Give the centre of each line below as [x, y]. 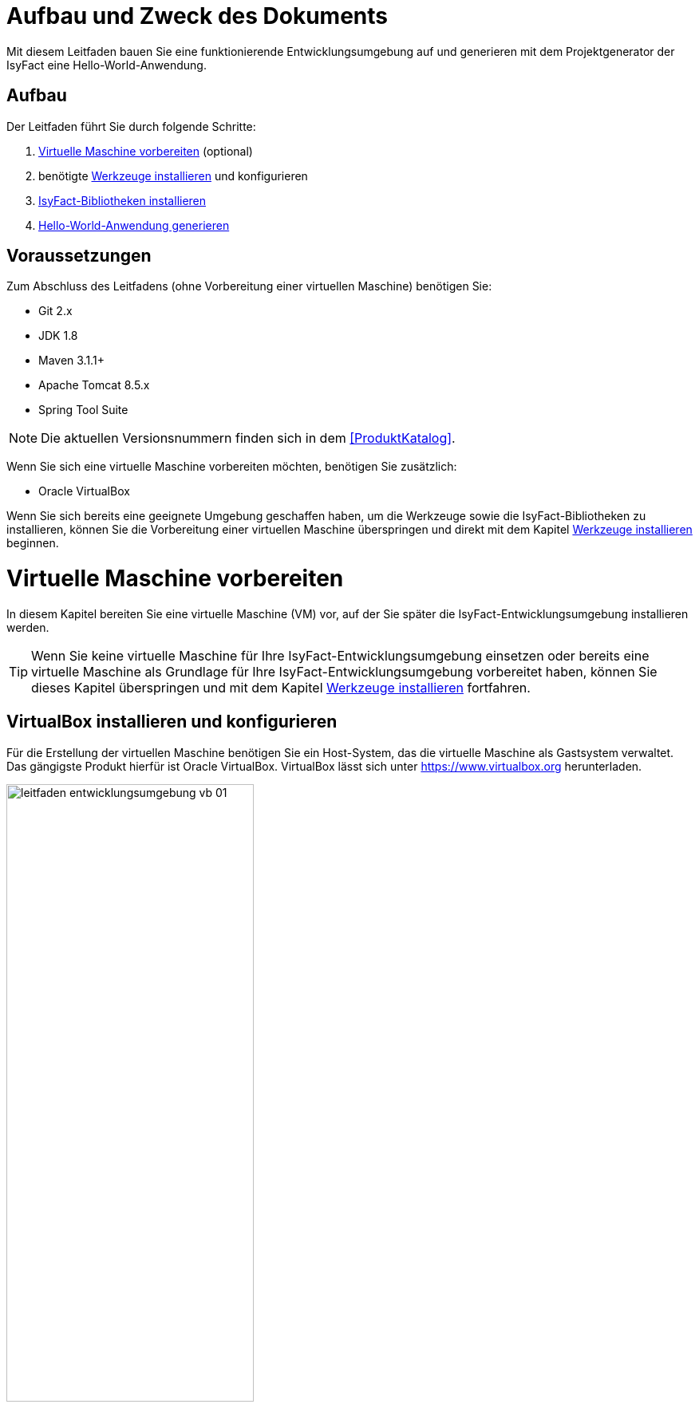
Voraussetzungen [79, 256]
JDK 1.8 [58, 336]
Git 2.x [55, 311]
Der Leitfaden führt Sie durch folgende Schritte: [131, 126]
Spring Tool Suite [83, 410]
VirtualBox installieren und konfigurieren [172, 722]
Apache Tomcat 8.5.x [94, 385]
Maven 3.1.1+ [71, 361]
